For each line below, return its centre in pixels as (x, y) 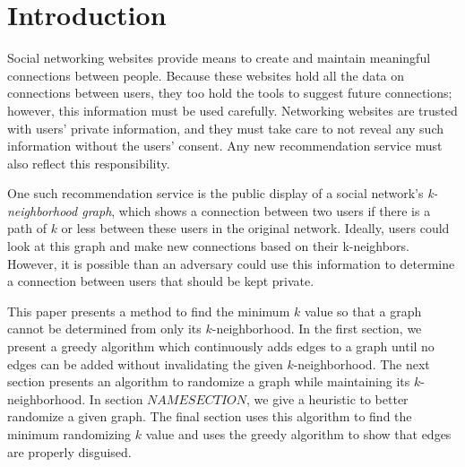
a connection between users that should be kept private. (161, 281)
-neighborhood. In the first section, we (317, 329)
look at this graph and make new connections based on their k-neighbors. (208, 246)
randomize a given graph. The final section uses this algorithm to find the (210, 416)
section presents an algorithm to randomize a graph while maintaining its (209, 381)
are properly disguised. (69, 451)
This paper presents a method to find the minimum (149, 311)
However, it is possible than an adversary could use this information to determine (231, 263)
